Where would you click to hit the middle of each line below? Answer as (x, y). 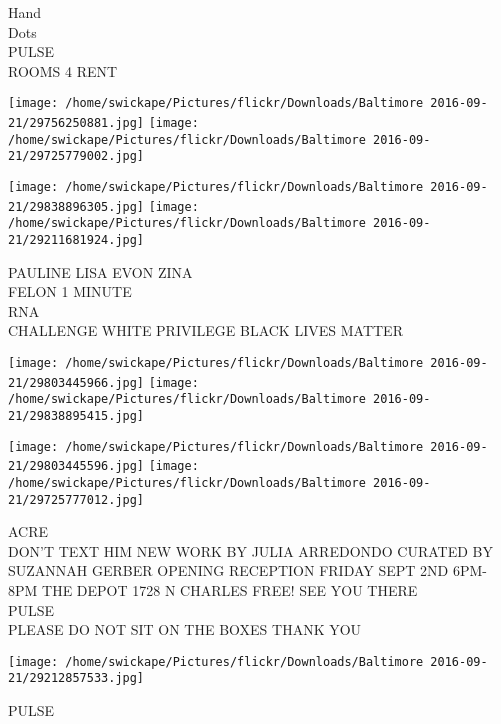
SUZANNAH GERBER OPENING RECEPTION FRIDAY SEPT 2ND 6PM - (247, 570)
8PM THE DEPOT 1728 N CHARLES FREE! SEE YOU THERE (213, 590)
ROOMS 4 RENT (63, 70)
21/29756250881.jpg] (76, 123)
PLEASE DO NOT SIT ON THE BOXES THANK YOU (185, 629)
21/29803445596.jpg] (76, 466)
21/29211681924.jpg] (76, 239)
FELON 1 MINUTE (70, 291)
